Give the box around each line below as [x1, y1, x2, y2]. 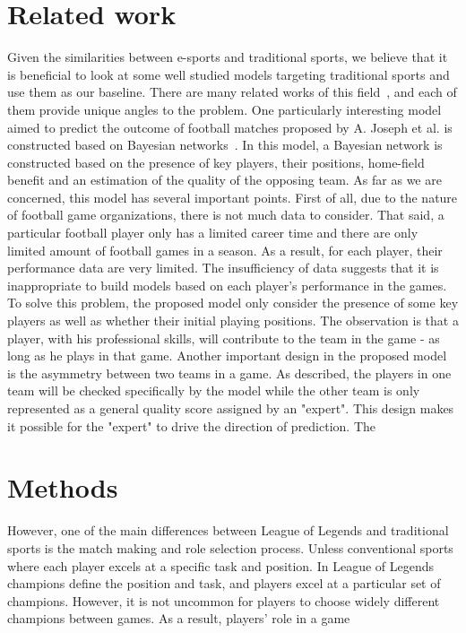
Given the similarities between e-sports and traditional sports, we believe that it [7, 48, 448, 66]
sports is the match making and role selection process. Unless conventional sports [7, 538, 453, 557]
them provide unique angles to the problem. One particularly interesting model [7, 100, 442, 118]
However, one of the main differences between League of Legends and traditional [7, 521, 449, 540]
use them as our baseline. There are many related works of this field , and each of [7, 82, 457, 101]
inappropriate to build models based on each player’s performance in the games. [7, 275, 447, 294]
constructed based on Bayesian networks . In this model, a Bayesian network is [7, 135, 443, 154]
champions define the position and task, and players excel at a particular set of [7, 574, 441, 593]
